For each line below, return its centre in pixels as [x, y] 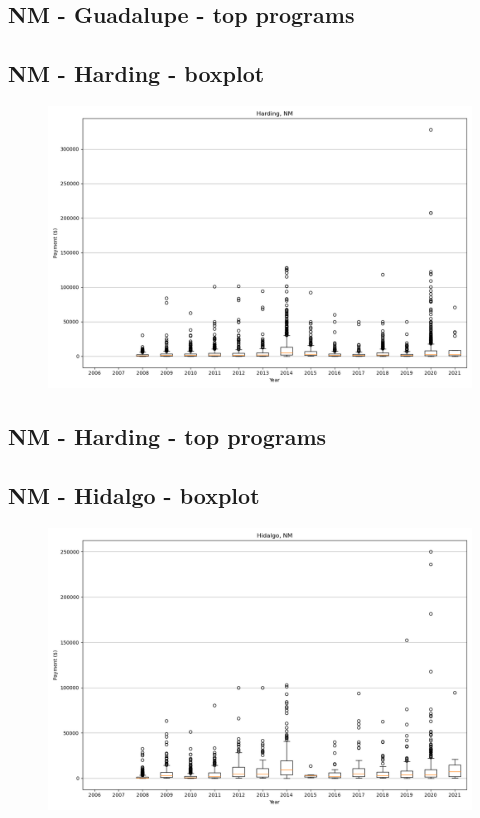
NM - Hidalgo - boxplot [134, 495]
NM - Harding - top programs [167, 436]
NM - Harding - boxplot [136, 73]
